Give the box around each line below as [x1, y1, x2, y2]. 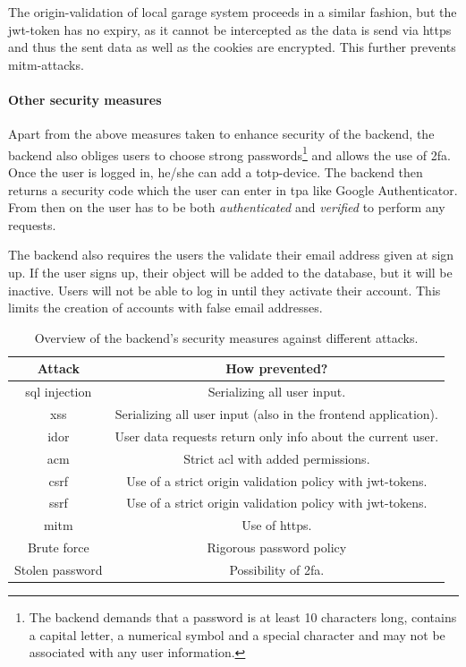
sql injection [25, 382, 92, 401]
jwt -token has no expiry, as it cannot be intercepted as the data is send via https [8, 20, 452, 38]
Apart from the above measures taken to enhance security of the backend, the [8, 124, 435, 143]
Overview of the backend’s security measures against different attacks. [34, 328, 419, 346]
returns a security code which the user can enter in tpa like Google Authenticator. [8, 180, 458, 199]
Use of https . [241, 516, 312, 534]
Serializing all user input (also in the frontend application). [114, 405, 438, 423]
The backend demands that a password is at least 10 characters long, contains [29, 608, 457, 627]
